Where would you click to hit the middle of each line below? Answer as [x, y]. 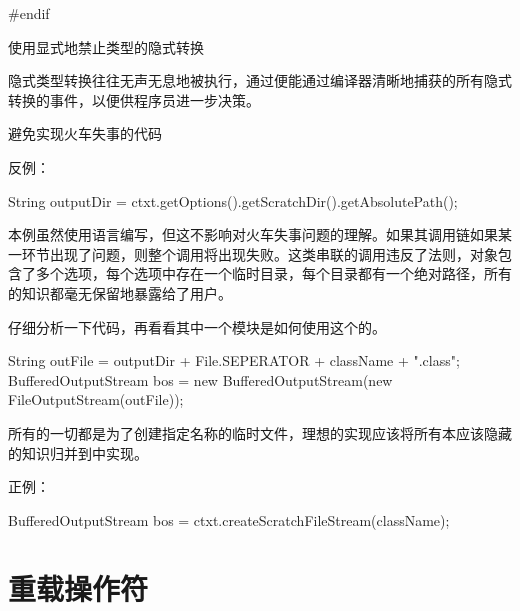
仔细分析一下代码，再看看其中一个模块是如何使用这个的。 [197, 326]
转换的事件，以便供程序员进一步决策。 [134, 99]
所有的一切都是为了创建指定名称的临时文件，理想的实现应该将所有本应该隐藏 [260, 432]
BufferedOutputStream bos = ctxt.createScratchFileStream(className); [229, 519]
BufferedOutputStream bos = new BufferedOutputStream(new [200, 379]
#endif [29, 13]
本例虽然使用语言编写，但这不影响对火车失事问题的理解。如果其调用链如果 [253, 234]
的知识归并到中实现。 [78, 452]
